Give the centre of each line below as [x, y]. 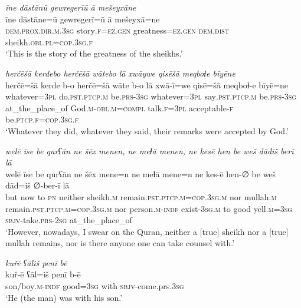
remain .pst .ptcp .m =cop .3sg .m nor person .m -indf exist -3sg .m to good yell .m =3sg [149, 208]
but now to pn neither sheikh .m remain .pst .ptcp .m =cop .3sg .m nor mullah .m [141, 196]
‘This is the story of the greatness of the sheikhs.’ [94, 53]
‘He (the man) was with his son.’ [64, 297]
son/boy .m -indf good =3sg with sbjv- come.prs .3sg [95, 286]
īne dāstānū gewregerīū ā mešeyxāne [71, 7]
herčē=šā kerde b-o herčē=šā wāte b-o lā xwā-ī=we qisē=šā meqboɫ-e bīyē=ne [147, 85]
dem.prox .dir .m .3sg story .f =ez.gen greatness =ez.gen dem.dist [117, 30]
